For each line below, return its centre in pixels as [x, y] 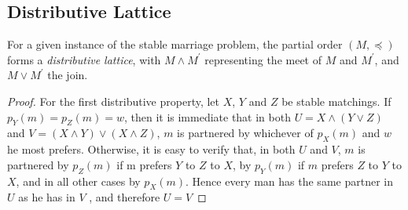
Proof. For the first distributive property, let [114, 101]
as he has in [47, 197]
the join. [68, 75]
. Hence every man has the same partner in [289, 181]
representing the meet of [263, 59]
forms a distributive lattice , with [84, 59]
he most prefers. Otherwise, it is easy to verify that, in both [151, 149]
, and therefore [125, 197]
